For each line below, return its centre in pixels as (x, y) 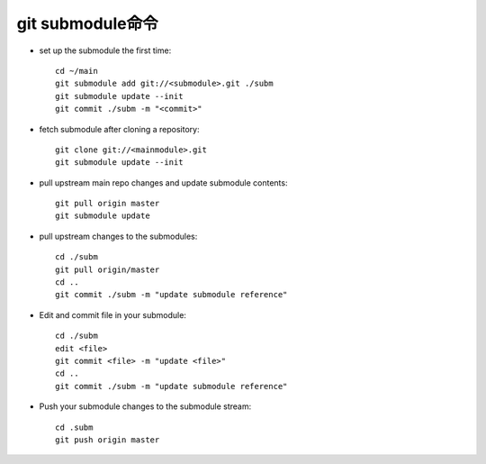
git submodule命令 (88, 23)
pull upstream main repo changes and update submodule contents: (163, 182)
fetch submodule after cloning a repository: (119, 129)
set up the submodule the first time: (105, 50)
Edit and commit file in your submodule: (112, 314)
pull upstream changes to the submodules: (118, 236)
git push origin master (108, 440)
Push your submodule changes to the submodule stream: (145, 406)
